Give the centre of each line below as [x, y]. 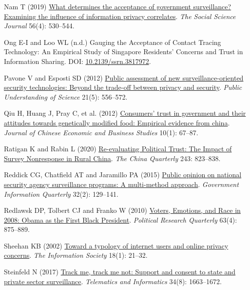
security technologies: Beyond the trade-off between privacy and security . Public [123, 87]
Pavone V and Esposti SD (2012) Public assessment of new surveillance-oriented [124, 77]
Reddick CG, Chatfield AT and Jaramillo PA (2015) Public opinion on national [123, 175]
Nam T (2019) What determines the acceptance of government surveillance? [118, 6]
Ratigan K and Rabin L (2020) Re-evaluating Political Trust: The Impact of [118, 149]
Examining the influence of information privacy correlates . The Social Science [120, 16]
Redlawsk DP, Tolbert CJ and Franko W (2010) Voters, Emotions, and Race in [122, 210]
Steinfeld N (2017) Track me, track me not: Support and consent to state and [120, 272]
